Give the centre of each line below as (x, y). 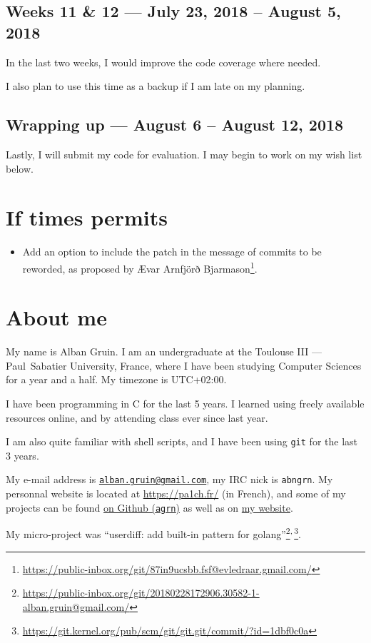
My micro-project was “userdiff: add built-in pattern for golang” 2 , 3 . (153, 533)
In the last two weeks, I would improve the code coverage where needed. (163, 62)
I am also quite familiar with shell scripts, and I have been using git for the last (182, 441)
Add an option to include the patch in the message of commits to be (172, 252)
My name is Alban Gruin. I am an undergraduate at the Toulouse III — (164, 351)
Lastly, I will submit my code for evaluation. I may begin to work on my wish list (184, 154)
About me (56, 317)
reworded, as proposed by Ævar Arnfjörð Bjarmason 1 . (140, 267)
